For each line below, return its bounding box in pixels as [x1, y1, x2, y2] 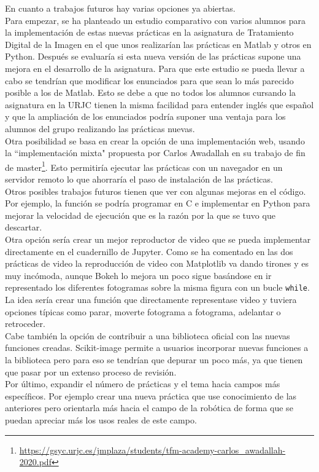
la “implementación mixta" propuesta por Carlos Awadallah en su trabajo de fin [5, 146, 306, 159]
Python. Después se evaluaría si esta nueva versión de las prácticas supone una [5, 50, 301, 63]
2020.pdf [19, 455, 52, 468]
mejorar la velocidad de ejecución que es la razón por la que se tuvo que [5, 208, 275, 221]
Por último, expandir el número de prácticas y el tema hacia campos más [5, 377, 280, 390]
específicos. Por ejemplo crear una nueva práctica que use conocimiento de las [5, 389, 297, 402]
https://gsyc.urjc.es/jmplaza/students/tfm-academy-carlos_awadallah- [19, 443, 286, 456]
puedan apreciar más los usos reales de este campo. [5, 413, 197, 426]
